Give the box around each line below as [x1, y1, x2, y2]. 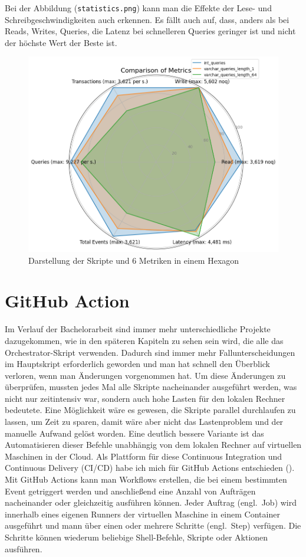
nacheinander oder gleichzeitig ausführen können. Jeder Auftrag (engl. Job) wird [5, 496, 297, 509]
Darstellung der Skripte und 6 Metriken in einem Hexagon [28, 254, 239, 266]
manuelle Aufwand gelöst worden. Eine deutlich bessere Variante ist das [5, 427, 264, 439]
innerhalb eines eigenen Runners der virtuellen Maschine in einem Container [5, 507, 280, 520]
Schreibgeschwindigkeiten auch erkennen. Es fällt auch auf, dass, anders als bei [5, 13, 289, 25]
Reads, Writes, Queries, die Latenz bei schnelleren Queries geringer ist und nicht [5, 25, 296, 37]
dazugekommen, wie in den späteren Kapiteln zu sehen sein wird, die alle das [5, 334, 284, 346]
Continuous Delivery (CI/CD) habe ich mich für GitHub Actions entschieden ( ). [5, 461, 295, 474]
